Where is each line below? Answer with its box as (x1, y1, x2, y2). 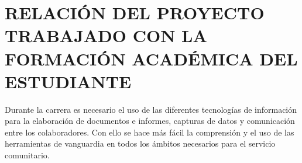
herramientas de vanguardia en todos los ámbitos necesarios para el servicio (5, 137, 276, 150)
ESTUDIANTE (5, 69, 132, 93)
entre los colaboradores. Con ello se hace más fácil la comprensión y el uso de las (5, 126, 294, 138)
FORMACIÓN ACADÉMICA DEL (5, 46, 298, 70)
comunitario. (5, 149, 50, 161)
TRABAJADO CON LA (5, 23, 207, 47)
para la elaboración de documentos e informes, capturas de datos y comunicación (5, 115, 295, 127)
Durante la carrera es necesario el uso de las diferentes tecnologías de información (5, 103, 297, 115)
